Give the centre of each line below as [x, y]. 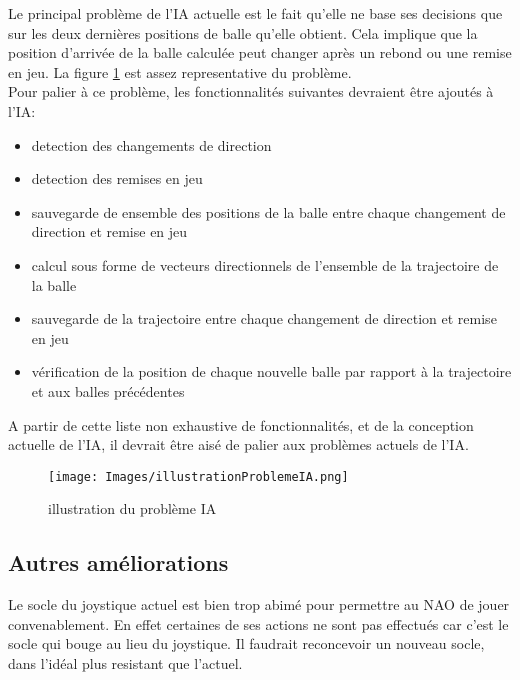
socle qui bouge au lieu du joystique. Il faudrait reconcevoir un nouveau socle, [246, 643]
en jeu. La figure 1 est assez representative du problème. [180, 71]
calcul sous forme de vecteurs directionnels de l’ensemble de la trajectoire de [265, 264]
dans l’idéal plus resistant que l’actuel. [125, 662]
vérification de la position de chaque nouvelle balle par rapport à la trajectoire [271, 371]
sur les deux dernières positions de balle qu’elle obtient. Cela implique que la [243, 32]
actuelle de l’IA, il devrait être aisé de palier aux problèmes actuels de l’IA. [238, 444]
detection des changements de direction [151, 144]
